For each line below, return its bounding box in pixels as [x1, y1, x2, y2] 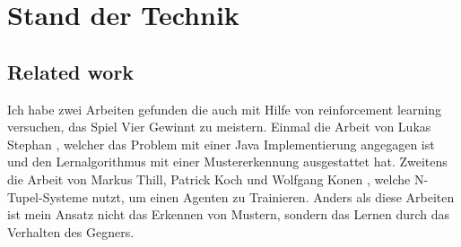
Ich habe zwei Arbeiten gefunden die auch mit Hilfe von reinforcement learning [7, 99, 441, 118]
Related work [7, 57, 135, 85]
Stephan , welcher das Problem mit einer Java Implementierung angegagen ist [7, 134, 435, 153]
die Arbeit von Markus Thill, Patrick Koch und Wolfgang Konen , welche [7, 169, 411, 188]
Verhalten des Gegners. [7, 222, 135, 241]
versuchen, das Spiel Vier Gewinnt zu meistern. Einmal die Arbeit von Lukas [7, 117, 431, 136]
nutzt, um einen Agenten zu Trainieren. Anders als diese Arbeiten [91, 187, 455, 206]
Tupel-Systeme [7, 187, 88, 206]
